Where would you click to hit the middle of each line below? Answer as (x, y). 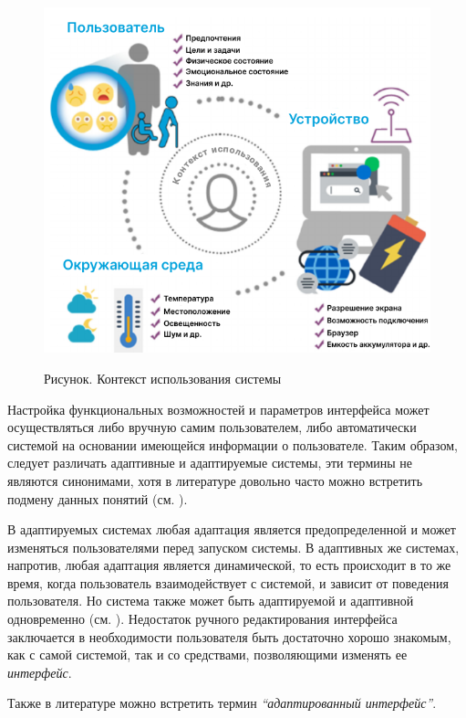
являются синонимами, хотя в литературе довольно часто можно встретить (215, 480)
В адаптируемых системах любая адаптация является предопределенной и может (232, 529)
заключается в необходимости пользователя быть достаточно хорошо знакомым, (229, 636)
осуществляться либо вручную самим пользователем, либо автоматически (212, 427)
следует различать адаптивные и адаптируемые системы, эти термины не (210, 463)
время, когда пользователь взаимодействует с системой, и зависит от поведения (228, 582)
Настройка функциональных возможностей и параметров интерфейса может (218, 409)
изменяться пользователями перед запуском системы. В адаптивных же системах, (233, 547)
